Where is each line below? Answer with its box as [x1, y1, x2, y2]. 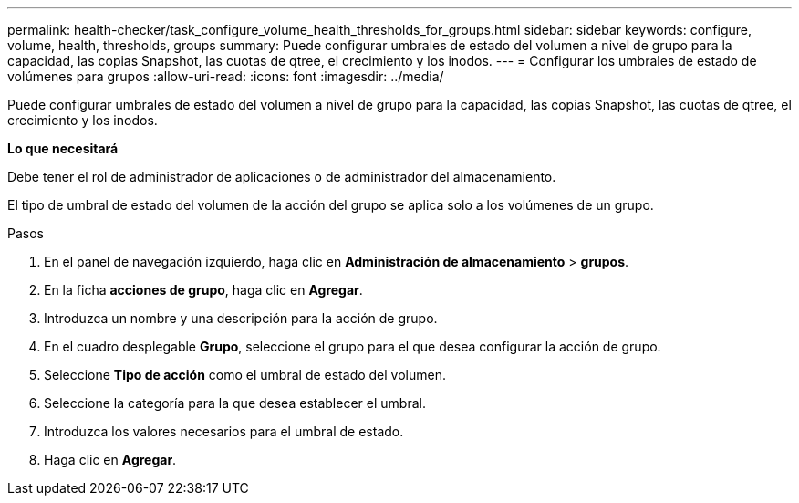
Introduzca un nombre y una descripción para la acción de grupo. [44, 310, 438, 326]
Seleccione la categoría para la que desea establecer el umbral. [44, 395, 426, 411]
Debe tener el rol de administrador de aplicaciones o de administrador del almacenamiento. [7, 169, 556, 184]
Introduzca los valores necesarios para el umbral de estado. [44, 424, 404, 439]
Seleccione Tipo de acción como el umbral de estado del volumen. [44, 367, 446, 382]
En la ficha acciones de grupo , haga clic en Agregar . [44, 282, 363, 298]
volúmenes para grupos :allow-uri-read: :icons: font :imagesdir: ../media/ [7, 68, 444, 84]
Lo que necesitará [7, 141, 119, 156]
